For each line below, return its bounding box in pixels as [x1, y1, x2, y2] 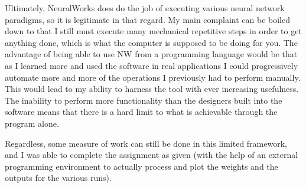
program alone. [5, 117, 59, 129]
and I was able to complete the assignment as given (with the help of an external [5, 149, 298, 161]
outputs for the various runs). [5, 171, 112, 184]
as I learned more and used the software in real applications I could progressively [5, 59, 298, 71]
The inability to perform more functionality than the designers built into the [5, 94, 282, 106]
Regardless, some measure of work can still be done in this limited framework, [5, 137, 287, 149]
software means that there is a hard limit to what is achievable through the [5, 105, 278, 118]
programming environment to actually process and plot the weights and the [5, 160, 278, 172]
